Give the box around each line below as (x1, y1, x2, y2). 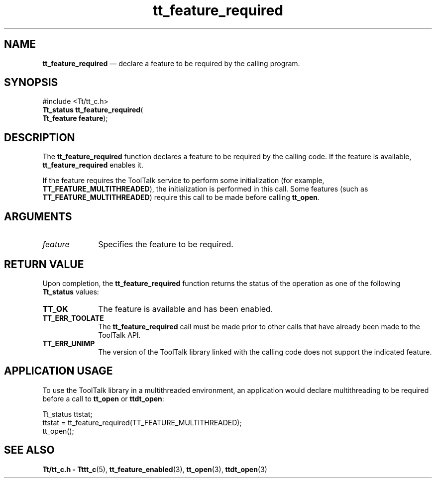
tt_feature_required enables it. (42, 161, 143, 170)
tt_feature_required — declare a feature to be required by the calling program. (42, 59, 300, 68)
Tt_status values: (42, 287, 99, 296)
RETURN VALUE (4, 258, 84, 271)
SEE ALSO (4, 444, 55, 457)
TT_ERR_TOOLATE (42, 313, 104, 322)
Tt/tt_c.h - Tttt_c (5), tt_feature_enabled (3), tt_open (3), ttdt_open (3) (42, 465, 267, 474)
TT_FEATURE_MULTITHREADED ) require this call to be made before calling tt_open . (42, 193, 320, 202)
